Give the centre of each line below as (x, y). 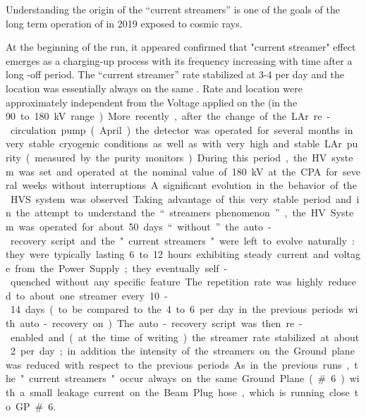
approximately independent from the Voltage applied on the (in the (152, 102)
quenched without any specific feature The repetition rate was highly (167, 282)
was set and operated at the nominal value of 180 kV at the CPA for (178, 171)
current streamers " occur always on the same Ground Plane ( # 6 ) (187, 378)
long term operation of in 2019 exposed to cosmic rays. (124, 23)
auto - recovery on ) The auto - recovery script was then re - (161, 323)
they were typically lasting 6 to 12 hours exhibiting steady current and (167, 254)
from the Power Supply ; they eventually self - (121, 268)
